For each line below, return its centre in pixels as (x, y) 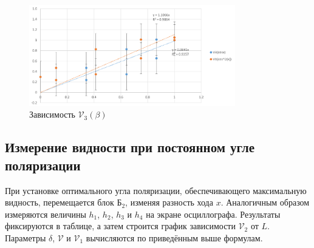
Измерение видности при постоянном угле (130, 147)
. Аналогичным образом (265, 202)
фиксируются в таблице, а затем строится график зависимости (120, 226)
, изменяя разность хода (169, 202)
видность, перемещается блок (60, 202)
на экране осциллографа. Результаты (213, 214)
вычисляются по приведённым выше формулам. (174, 237)
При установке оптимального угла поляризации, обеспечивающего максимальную (156, 190)
